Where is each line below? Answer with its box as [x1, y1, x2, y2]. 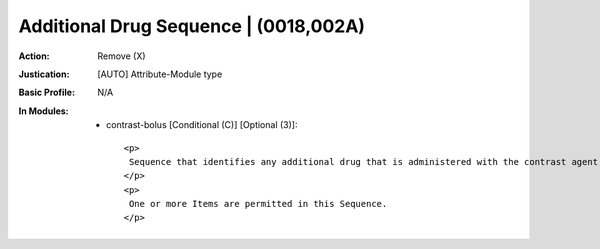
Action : [18, 50, 50, 62]
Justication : [18, 68, 70, 80]
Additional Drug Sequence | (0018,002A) [18, 15, 365, 37]
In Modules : [18, 105, 69, 117]
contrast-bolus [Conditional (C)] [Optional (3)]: [106, 119, 298, 131]
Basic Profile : [18, 86, 75, 99]
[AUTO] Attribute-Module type [97, 68, 223, 80]
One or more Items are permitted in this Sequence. [128, 198, 388, 210]
